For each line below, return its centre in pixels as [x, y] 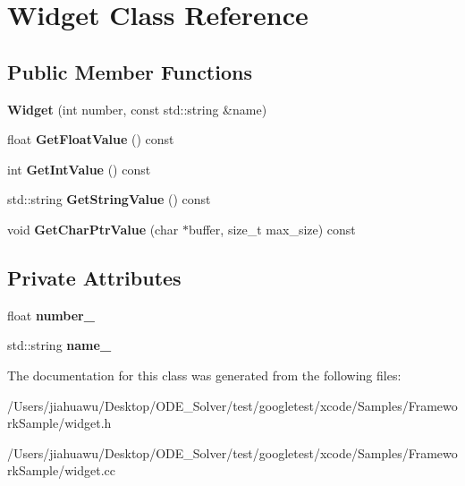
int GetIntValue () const [79, 169]
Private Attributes [94, 277]
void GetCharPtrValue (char [93, 229]
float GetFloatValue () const [91, 139]
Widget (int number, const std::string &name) [137, 109]
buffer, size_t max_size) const [272, 229]
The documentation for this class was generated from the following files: [204, 375]
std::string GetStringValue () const [109, 199]
